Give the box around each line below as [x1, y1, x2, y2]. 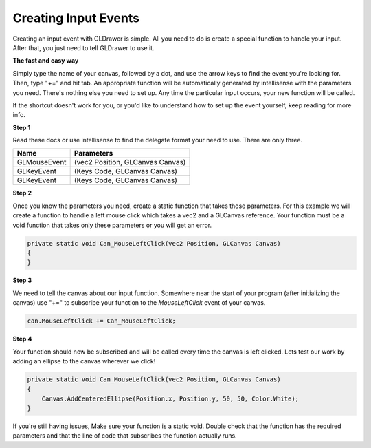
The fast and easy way [12, 56, 79, 65]
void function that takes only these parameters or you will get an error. [12, 221, 212, 229]
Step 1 [12, 123, 31, 131]
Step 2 [12, 189, 32, 198]
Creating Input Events [12, 10, 140, 25]
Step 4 [12, 334, 32, 343]
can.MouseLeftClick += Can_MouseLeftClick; [27, 317, 177, 325]
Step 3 [12, 276, 32, 285]
